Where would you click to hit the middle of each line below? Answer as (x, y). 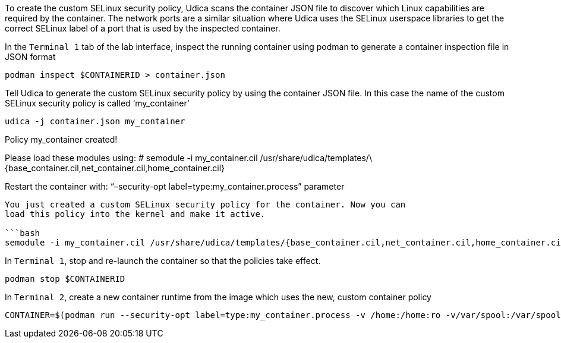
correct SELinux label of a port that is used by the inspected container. (143, 28)
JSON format (30, 57)
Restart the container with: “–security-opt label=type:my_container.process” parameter (175, 186)
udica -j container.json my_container (95, 121)
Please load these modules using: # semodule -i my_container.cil (131, 158)
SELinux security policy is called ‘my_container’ (97, 103)
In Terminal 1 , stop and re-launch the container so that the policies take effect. (163, 261)
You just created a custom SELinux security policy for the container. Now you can (205, 204)
